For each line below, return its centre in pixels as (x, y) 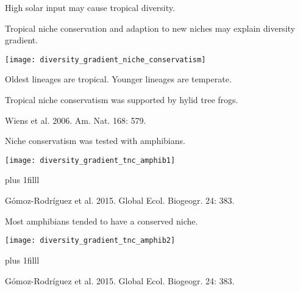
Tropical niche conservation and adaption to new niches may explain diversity (150, 28)
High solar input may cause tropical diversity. (90, 7)
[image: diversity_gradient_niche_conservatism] (105, 59)
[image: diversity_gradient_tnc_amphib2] (90, 241)
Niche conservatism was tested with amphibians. (95, 141)
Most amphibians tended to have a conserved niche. (102, 221)
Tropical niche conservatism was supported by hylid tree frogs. (122, 100)
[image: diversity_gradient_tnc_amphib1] (90, 160)
